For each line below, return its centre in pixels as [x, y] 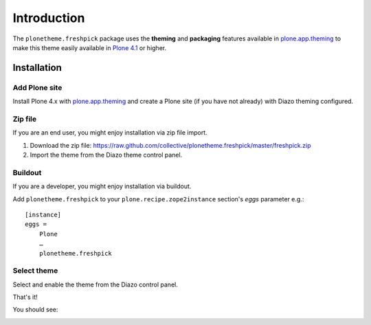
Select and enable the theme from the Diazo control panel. [95, 284]
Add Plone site [37, 87]
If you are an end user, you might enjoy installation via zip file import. [110, 133]
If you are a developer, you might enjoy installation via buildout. [102, 186]
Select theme [35, 271]
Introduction [49, 18]
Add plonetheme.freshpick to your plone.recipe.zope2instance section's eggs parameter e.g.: [158, 199]
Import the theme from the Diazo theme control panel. [106, 155]
